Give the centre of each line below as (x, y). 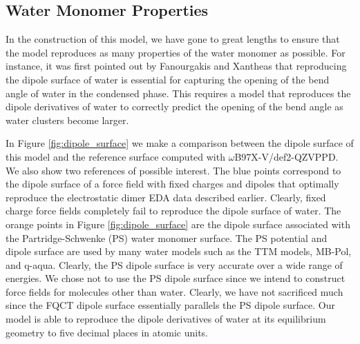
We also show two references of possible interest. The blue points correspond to (173, 170)
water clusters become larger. (67, 120)
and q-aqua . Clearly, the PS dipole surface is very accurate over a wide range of (174, 264)
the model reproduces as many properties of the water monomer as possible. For (176, 52)
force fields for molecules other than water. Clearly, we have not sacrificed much (174, 291)
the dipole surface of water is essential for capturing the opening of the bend (168, 79)
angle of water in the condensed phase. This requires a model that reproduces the (178, 93)
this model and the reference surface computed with (115, 156)
